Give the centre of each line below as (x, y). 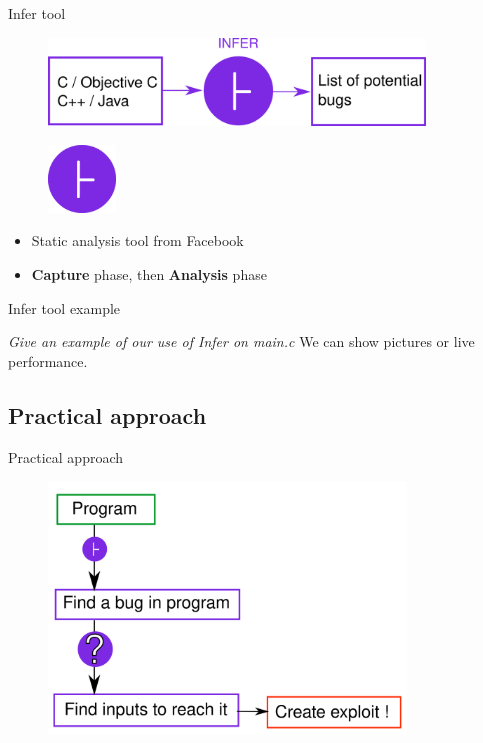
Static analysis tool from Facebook (137, 240)
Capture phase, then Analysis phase (149, 273)
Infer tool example (64, 307)
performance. (48, 360)
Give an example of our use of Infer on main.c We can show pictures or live (241, 341)
